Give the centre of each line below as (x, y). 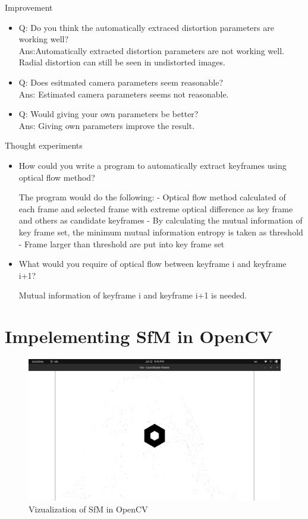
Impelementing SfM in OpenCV (139, 336)
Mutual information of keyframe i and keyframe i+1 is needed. (133, 295)
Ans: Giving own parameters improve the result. (107, 125)
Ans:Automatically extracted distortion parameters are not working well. (151, 50)
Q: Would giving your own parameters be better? (109, 114)
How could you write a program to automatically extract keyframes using (153, 165)
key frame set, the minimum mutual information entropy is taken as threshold (161, 232)
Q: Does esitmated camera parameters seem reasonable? (121, 82)
